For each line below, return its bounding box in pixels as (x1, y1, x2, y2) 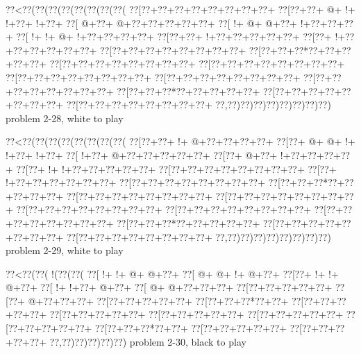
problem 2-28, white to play (6, 110, 124, 125)
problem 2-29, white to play (6, 243, 124, 258)
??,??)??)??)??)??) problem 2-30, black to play (49, 334, 246, 348)
